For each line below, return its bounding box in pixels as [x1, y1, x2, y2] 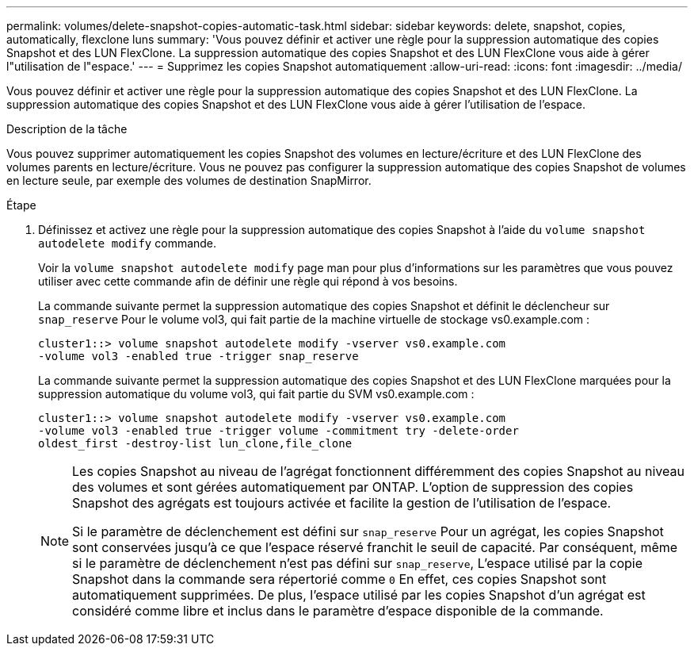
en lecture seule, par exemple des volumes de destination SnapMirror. [6, 174, 372, 187]
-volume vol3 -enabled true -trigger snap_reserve [38, 350, 359, 362]
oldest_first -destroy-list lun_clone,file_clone [38, 437, 353, 450]
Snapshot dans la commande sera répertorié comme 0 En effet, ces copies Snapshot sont [72, 571, 607, 587]
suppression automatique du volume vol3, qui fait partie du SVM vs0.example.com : [38, 387, 475, 401]
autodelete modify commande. [38, 236, 217, 250]
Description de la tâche [6, 122, 128, 136]
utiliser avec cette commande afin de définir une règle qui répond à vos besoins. [38, 274, 458, 288]
